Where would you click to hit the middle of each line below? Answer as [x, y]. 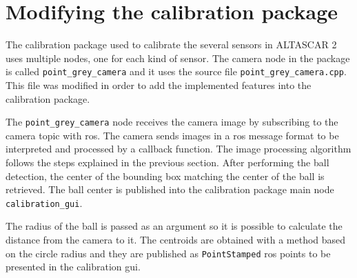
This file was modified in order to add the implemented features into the [159, 85]
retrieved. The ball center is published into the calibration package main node [170, 189]
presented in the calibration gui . [73, 267]
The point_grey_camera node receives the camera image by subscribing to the [172, 122]
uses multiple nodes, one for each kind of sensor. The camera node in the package [178, 58]
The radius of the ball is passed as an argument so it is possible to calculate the [174, 226]
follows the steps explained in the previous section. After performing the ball [167, 162]
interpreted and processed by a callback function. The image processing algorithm [178, 149]
